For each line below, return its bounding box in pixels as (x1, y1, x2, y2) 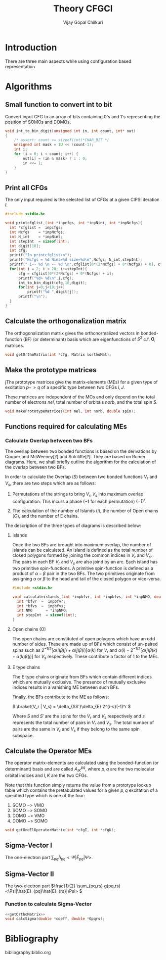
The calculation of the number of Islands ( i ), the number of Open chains (12, 508, 159, 514)
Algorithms (5, 81, 52, 92)
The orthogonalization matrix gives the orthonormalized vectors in (5, 330, 140, 336)
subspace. (12, 732, 34, 738)
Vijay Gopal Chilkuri (63, 19, 103, 25)
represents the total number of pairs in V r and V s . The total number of (12, 720, 154, 726)
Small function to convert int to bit (5, 100, 112, 109)
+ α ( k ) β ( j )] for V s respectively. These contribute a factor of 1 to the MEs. (12, 654, 159, 661)
